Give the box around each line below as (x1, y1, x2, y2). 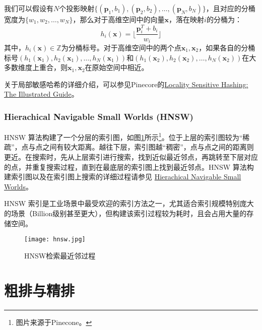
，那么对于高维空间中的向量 (73, 14, 165, 24)
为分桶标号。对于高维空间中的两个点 (61, 42, 181, 52)
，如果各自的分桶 (199, 42, 255, 52)
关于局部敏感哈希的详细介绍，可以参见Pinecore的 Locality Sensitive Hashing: (4, 79, 248, 89)
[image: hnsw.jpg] (24, 236, 86, 243)
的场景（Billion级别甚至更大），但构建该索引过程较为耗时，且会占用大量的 (4, 208, 247, 218)
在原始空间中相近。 (85, 62, 149, 73)
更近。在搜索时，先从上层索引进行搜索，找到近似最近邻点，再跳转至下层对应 (4, 151, 258, 162)
